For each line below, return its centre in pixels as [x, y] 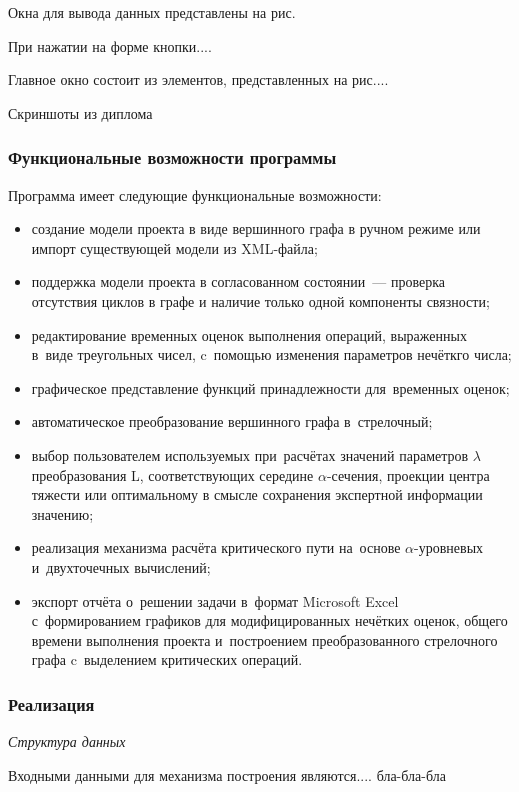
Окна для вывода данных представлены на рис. [152, 12]
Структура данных [67, 741]
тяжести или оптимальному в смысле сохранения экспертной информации [257, 494]
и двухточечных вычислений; [121, 566]
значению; [62, 513]
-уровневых [449, 547]
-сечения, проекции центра [408, 474]
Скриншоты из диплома [80, 112]
